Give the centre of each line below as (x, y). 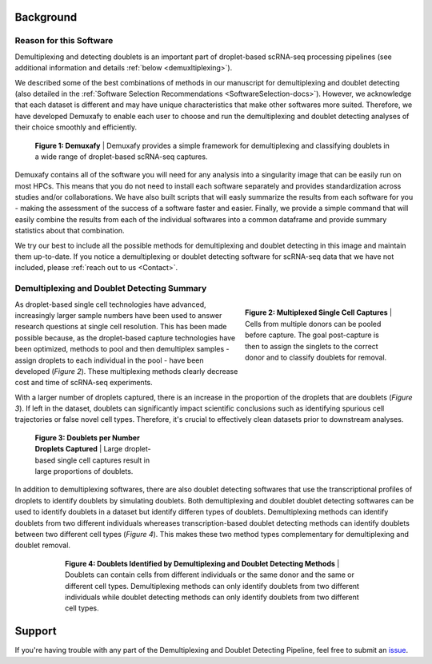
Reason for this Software (64, 41)
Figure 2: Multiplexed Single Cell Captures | (318, 312)
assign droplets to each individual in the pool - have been (109, 360)
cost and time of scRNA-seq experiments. (84, 383)
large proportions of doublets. (84, 471)
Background (46, 17)
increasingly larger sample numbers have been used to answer (118, 315)
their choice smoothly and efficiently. (76, 127)
